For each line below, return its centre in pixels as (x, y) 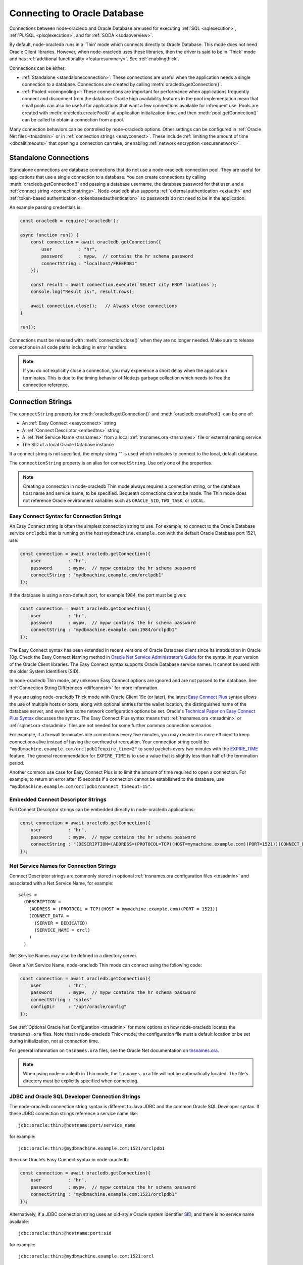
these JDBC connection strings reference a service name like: (74, 1114)
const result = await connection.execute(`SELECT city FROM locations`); (124, 284)
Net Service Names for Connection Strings (63, 866)
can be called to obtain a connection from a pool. (73, 120)
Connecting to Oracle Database (77, 13)
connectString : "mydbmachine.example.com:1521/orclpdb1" (104, 1194)
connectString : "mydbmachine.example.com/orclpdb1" (97, 575)
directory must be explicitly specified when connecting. (81, 1081)
